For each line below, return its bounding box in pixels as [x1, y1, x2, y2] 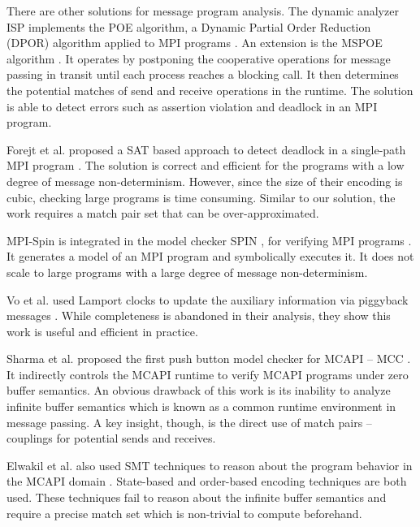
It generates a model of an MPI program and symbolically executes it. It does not [6, 248, 414, 265]
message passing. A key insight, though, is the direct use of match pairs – [6, 413, 372, 430]
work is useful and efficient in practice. [6, 322, 198, 339]
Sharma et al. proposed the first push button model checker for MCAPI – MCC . [6, 350, 411, 367]
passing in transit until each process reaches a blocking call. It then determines [6, 66, 399, 83]
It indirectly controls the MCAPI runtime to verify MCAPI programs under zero [6, 365, 409, 382]
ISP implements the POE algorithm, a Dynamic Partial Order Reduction [6, 18, 371, 35]
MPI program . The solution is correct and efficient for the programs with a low [6, 157, 405, 174]
